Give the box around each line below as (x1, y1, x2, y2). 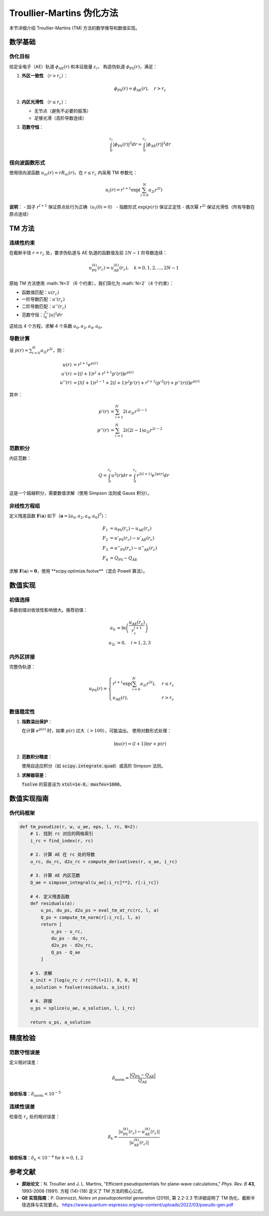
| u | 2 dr (48, 311, 63, 318)
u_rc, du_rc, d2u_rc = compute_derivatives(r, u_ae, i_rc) (30, 858, 178, 864)
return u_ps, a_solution (30, 1019, 91, 1025)
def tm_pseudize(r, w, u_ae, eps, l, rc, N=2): (19, 823, 138, 829)
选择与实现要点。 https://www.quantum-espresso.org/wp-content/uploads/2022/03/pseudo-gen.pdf (25, 1202, 234, 1208)
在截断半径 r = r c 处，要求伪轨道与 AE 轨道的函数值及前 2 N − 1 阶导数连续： (9, 249, 168, 257)
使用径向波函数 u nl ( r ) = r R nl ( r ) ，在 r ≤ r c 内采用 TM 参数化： (9, 170, 138, 177)
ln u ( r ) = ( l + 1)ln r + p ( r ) (114, 741, 167, 747)
